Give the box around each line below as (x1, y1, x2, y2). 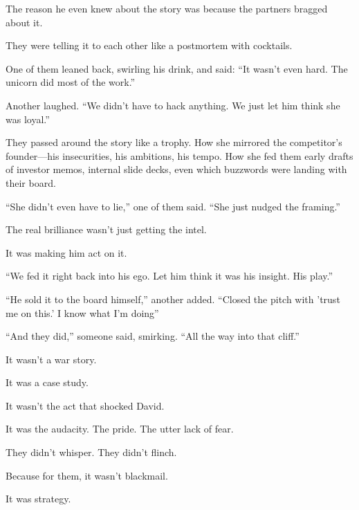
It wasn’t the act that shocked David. (6, 398, 165, 412)
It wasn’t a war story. (6, 352, 97, 366)
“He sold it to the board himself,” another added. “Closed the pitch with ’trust (6, 291, 340, 306)
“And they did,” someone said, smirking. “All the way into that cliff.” (6, 329, 300, 343)
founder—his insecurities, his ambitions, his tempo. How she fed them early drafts (6, 148, 353, 163)
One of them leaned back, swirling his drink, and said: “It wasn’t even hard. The (6, 61, 348, 75)
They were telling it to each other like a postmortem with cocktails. (6, 38, 293, 53)
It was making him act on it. (6, 245, 127, 259)
